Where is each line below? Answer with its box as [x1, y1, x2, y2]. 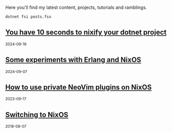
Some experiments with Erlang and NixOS [5, 56, 142, 64]
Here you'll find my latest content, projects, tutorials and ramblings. [5, 5, 147, 10]
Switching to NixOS [5, 110, 69, 119]
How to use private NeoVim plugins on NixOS [5, 83, 152, 92]
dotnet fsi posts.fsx [5, 14, 52, 19]
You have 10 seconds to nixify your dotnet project [5, 28, 167, 37]
